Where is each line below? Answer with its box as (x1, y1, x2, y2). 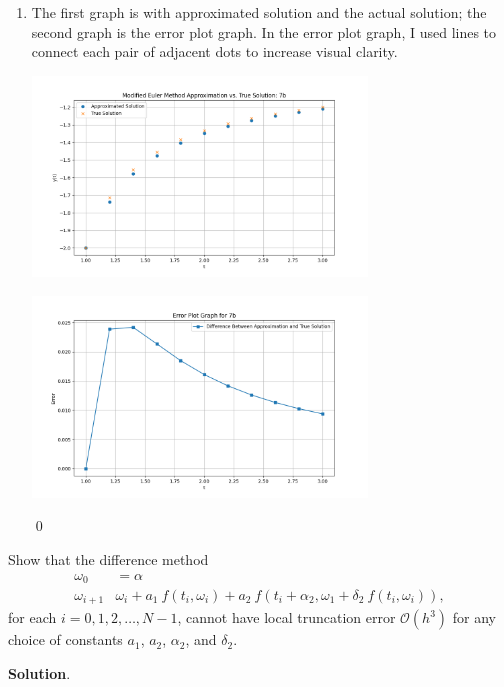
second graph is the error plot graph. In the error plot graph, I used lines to (31, 21, 497, 42)
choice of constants (8, 629, 123, 650)
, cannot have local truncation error (177, 607, 396, 628)
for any (452, 607, 496, 628)
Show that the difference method (8, 548, 209, 569)
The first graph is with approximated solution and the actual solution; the (31, 2, 487, 22)
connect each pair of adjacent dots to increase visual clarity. (31, 41, 398, 62)
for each (8, 607, 57, 628)
